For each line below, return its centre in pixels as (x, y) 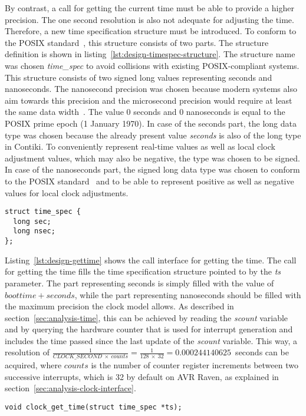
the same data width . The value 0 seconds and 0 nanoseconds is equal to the (145, 112)
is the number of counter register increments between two (195, 365)
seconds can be (262, 352)
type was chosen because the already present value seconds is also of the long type (153, 135)
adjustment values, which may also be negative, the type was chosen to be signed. (152, 158)
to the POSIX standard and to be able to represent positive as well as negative (149, 181)
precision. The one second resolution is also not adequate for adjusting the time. (149, 19)
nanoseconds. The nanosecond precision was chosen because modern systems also (151, 89)
